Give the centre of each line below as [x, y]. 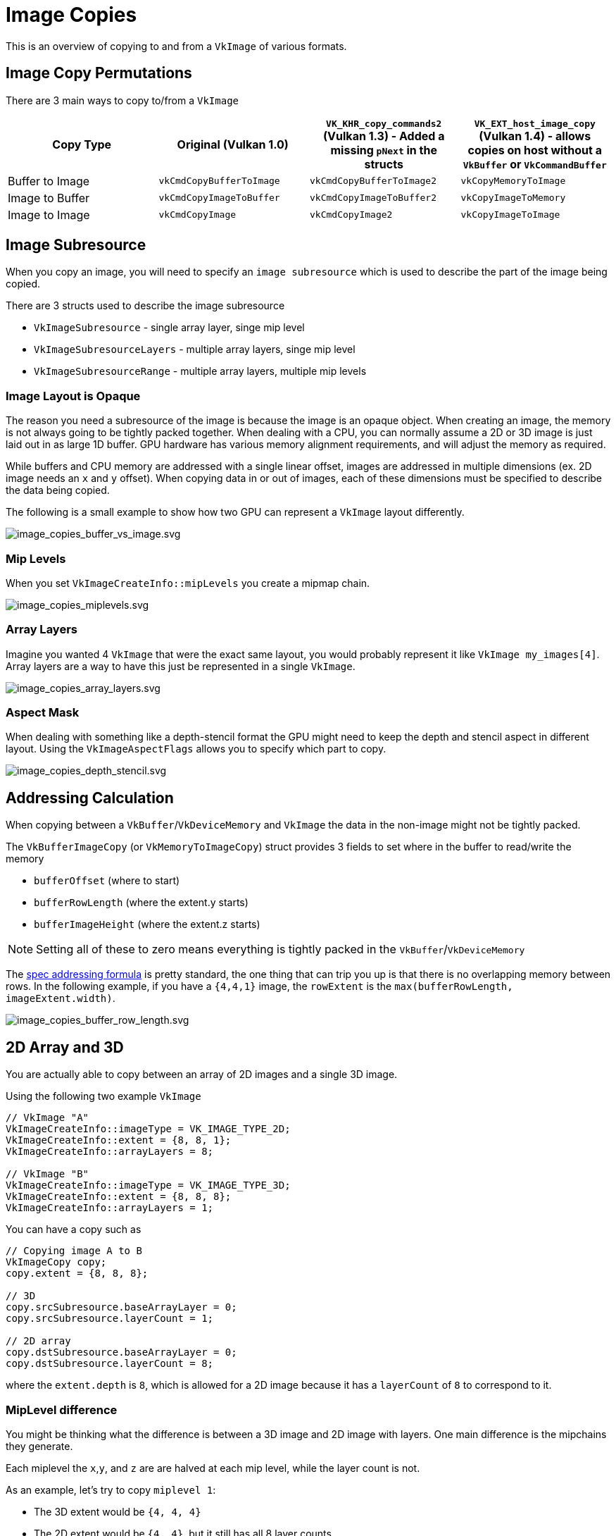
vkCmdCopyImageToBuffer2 [373, 198]
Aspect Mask [43, 713]
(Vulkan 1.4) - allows [535, 136]
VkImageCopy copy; [56, 1262]
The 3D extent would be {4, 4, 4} [118, 1511]
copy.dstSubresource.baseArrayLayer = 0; [121, 1352]
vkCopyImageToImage [510, 215]
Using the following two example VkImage [103, 1096]
